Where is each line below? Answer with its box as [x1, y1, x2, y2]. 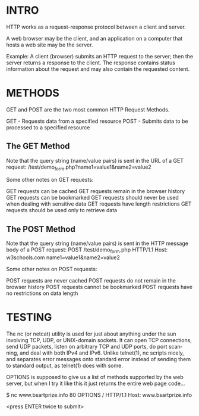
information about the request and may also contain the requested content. [6, 65, 190, 72]
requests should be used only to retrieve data [6, 207, 118, 214]
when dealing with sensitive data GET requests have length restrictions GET [6, 200, 192, 207]
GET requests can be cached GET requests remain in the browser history [6, 188, 185, 195]
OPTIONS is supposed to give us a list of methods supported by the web [6, 374, 184, 381]
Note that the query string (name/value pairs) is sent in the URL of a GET [6, 157, 184, 164]
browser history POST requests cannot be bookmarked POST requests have [6, 284, 193, 291]
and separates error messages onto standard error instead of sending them [6, 356, 191, 363]
